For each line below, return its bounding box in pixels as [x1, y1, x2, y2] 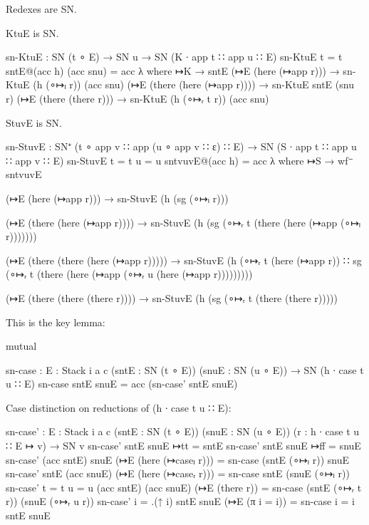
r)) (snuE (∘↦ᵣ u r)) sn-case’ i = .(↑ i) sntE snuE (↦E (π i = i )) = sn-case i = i [6, 494, 355, 509]
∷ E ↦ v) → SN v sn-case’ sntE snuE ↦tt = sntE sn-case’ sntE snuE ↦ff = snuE [6, 438, 361, 453]
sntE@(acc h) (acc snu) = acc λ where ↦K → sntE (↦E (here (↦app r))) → [6, 63, 340, 78]
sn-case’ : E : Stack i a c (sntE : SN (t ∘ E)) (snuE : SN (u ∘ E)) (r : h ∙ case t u [6, 424, 360, 439]
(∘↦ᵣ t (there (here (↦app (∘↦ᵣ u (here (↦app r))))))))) [6, 266, 253, 281]
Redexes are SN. [6, 1, 77, 16]
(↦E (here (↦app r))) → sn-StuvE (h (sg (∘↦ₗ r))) [6, 190, 229, 205]
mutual [6, 338, 37, 353]
